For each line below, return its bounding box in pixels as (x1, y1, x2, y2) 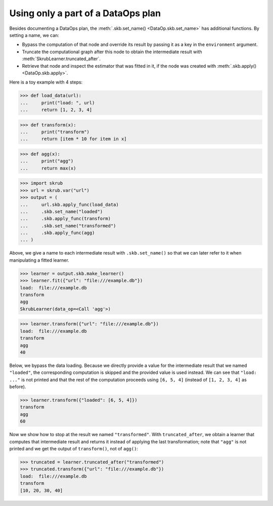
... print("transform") (20, 129, 89, 135)
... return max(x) (20, 165, 76, 171)
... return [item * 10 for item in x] (20, 136, 127, 142)
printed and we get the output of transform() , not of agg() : (9, 446, 139, 451)
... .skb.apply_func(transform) (20, 216, 111, 222)
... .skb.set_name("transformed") (20, 223, 116, 229)
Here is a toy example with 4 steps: (9, 79, 83, 86)
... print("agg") (20, 158, 74, 164)
